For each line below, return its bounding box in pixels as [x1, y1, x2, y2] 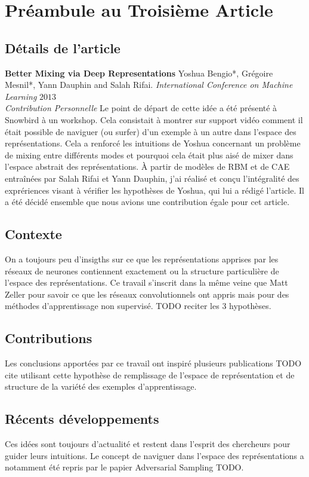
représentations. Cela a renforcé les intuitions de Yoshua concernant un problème [5, 137, 301, 149]
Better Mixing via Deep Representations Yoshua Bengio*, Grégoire [5, 66, 273, 79]
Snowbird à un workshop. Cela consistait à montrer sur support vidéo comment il [5, 113, 303, 126]
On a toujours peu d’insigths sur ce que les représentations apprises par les [5, 252, 279, 265]
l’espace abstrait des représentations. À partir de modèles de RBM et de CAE [5, 160, 290, 173]
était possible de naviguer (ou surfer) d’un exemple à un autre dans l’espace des [5, 125, 296, 137]
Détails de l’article [5, 38, 120, 57]
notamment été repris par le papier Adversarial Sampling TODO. [5, 461, 244, 473]
